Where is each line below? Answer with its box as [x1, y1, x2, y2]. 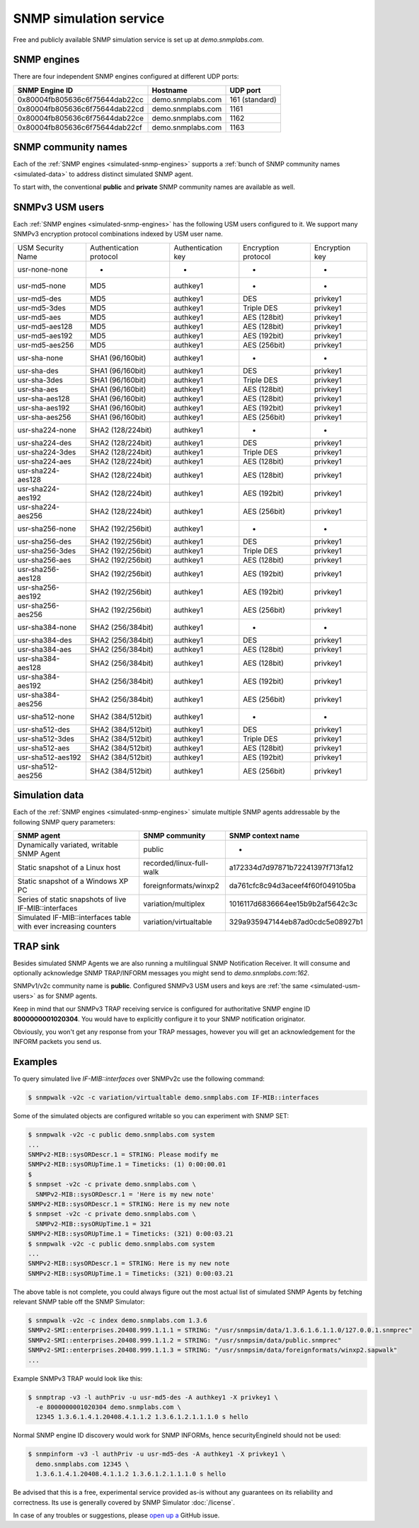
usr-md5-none [17, 280, 67, 290]
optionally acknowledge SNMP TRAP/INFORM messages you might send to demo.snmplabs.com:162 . [13, 969, 309, 977]
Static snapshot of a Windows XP [17, 876, 129, 886]
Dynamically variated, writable [17, 840, 118, 850]
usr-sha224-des [17, 437, 72, 447]
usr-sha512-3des [17, 733, 74, 743]
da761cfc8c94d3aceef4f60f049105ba [229, 881, 357, 891]
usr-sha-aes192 [17, 403, 70, 413]
